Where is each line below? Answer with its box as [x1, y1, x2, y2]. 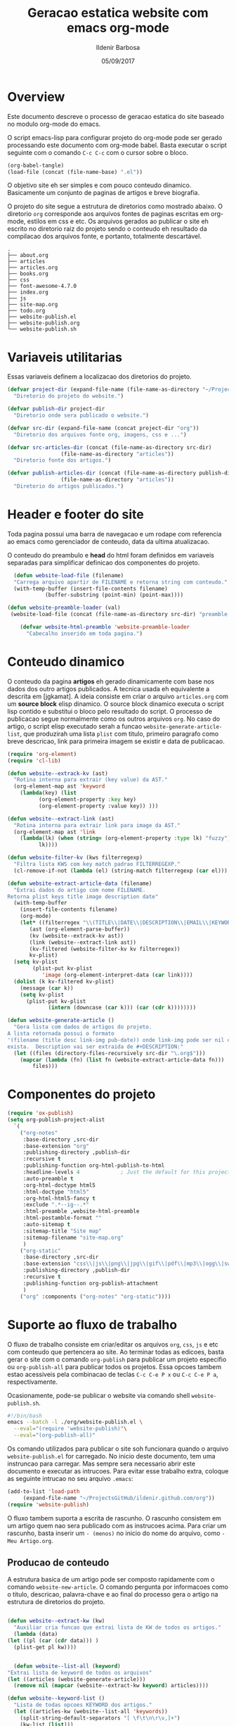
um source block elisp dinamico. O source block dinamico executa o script [7, 699, 224, 708]
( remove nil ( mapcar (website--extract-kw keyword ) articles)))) [13, 1682, 209, 1689]
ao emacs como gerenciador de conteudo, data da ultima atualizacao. [7, 537, 210, 546]
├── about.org [7, 252, 49, 259]
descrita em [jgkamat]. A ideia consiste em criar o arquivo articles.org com [7, 692, 228, 700]
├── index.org [7, 289, 49, 296]
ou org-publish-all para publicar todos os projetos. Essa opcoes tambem [7, 1362, 222, 1371]
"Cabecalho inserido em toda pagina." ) [25, 630, 143, 637]
